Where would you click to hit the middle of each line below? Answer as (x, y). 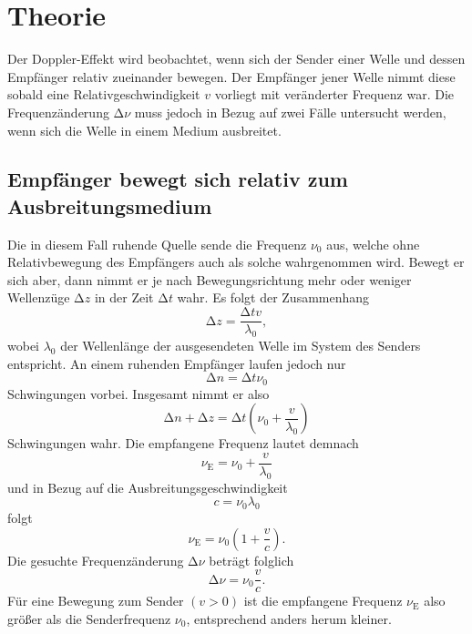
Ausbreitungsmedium (110, 205)
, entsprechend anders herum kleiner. (289, 618)
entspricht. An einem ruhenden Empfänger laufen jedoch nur (177, 363)
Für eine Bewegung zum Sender (96, 601)
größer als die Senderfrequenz (89, 618)
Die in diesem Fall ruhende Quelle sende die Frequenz (157, 244)
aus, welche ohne (373, 244)
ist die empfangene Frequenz (323, 601)
